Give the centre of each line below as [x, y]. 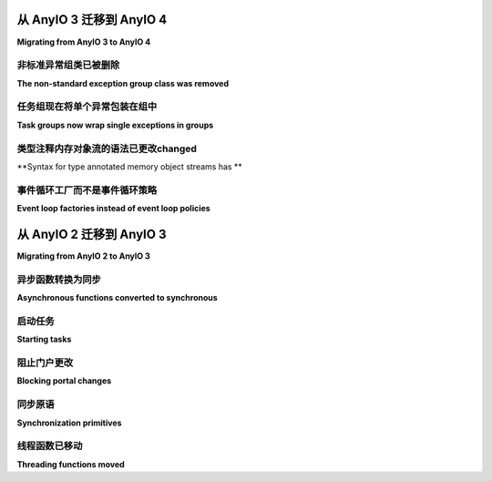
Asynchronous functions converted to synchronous [117, 298]
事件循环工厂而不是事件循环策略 [87, 189]
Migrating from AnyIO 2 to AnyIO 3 [83, 256]
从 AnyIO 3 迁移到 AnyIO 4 [92, 20]
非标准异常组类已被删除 [68, 66]
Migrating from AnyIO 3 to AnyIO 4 [84, 42]
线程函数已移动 [50, 446]
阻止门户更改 [45, 363]
